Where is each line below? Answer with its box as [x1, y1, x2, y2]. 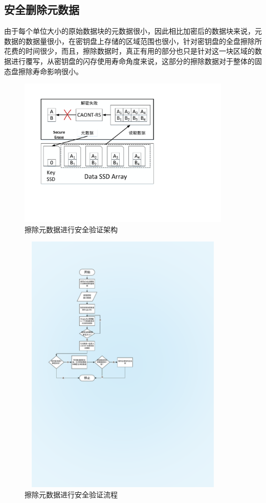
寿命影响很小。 [32, 65, 83, 76]
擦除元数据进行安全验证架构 [25, 224, 118, 234]
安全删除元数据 [4, 2, 79, 17]
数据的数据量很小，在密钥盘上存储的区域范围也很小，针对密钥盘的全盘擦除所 [4, 35, 262, 46]
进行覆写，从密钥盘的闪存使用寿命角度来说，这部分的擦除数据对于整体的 [11, 55, 255, 66]
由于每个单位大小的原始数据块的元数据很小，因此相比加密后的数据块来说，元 [4, 26, 262, 36]
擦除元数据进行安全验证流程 [25, 489, 118, 500]
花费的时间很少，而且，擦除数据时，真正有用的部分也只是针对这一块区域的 [4, 46, 255, 56]
